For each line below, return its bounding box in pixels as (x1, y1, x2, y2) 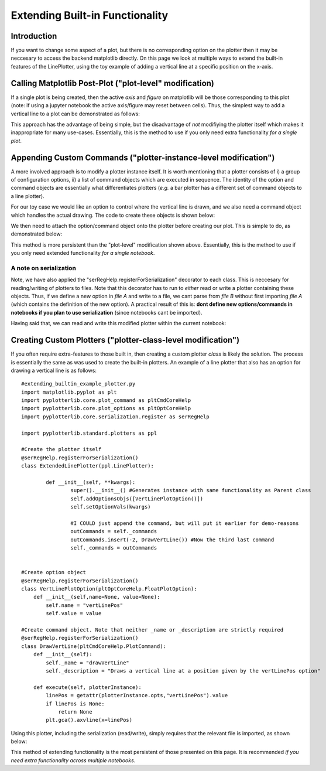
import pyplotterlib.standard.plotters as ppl (21, 429, 157, 436)
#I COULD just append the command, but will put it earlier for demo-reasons (70, 520, 299, 527)
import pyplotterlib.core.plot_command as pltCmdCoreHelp (21, 397, 191, 404)
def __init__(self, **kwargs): (46, 479, 136, 486)
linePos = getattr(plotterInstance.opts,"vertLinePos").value (46, 692, 228, 699)
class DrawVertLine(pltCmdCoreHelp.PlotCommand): (21, 643, 167, 650)
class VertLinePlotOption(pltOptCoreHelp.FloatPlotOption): (21, 586, 197, 592)
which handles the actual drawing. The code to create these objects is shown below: (11, 211, 215, 219)
